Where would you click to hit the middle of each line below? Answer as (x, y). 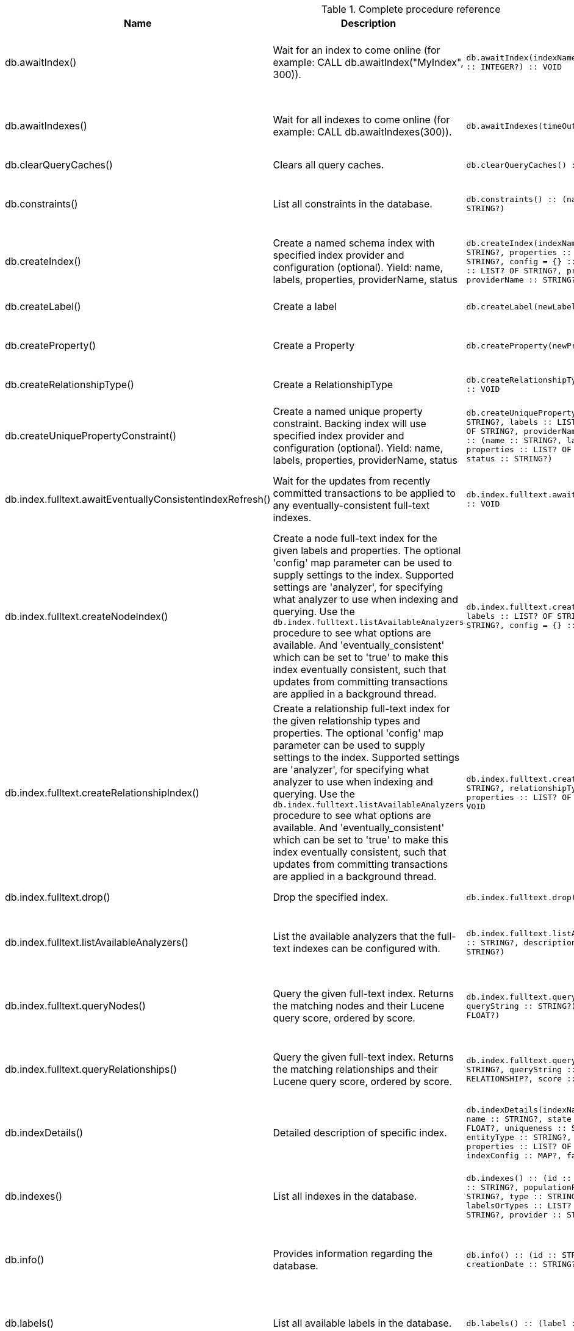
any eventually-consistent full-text (351, 505)
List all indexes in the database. (345, 1196)
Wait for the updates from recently (352, 481)
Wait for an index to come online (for (357, 50)
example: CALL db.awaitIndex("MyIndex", (368, 62)
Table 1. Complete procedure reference (411, 9)
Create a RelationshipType (333, 384)
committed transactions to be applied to (364, 493)
